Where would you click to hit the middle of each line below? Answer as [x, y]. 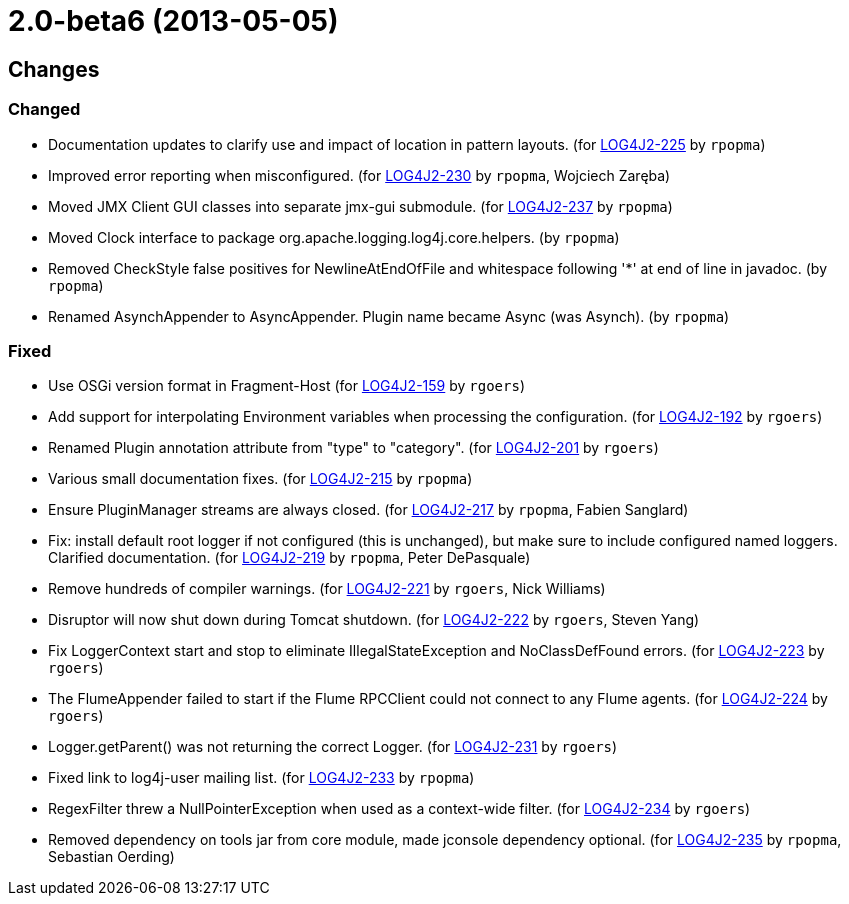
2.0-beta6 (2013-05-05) [173, 21]
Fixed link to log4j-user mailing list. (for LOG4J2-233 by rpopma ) [261, 778]
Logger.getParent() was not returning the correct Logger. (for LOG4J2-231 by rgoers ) [333, 747]
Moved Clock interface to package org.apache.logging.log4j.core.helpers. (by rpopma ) [334, 237]
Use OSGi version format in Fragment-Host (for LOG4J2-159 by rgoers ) [286, 386]
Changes [54, 69]
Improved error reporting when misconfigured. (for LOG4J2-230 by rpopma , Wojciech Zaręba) [359, 175]
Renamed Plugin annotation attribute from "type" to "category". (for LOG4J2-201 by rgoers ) [353, 448]
